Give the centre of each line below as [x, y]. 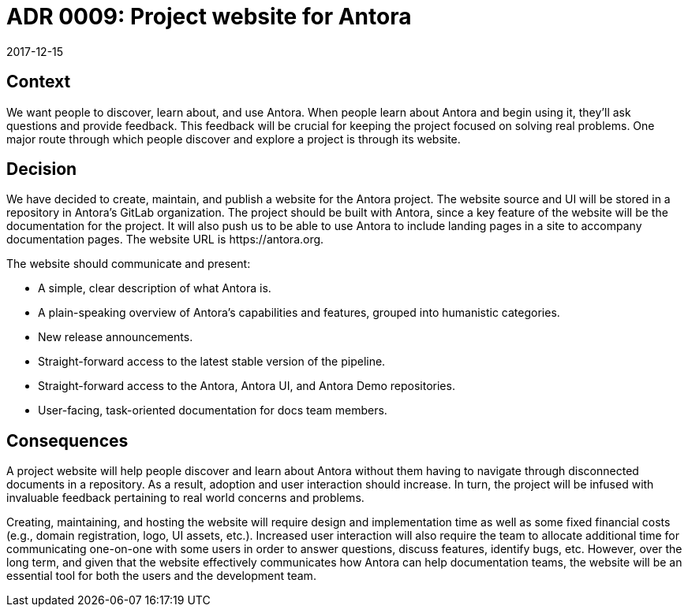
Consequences [67, 440]
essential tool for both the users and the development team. [161, 576]
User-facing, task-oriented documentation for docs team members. [213, 411]
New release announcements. [116, 337]
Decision [42, 169]
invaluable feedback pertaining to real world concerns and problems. [185, 498]
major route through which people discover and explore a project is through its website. [234, 139]
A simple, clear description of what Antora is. [155, 288]
